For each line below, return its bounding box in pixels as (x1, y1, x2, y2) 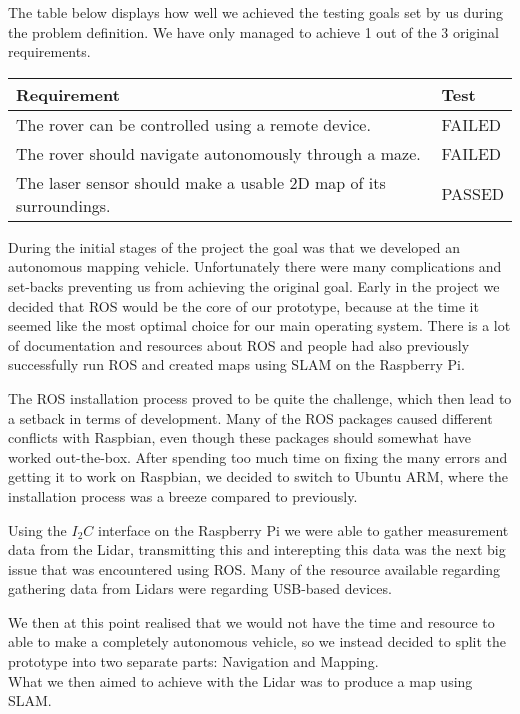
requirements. (8, 41, 91, 62)
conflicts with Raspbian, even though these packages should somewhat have (8, 427, 472, 448)
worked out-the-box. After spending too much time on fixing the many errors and (8, 446, 508, 467)
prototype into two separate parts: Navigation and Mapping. (8, 651, 379, 672)
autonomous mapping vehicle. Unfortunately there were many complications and (8, 256, 502, 277)
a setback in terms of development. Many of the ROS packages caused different (8, 407, 493, 428)
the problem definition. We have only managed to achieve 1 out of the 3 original (8, 21, 499, 42)
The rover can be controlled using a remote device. (16, 112, 371, 136)
